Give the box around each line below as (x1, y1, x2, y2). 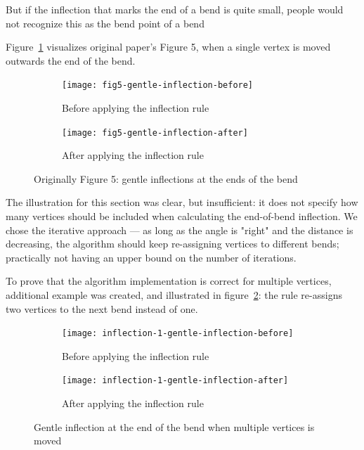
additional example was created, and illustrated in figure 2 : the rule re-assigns (6, 288, 342, 302)
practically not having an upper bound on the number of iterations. (6, 250, 297, 264)
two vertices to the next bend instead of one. (6, 301, 198, 316)
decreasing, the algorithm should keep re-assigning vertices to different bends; (6, 236, 339, 251)
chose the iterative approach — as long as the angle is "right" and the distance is (6, 222, 353, 237)
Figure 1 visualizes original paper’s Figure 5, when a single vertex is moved (6, 39, 331, 54)
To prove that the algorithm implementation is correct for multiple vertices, (6, 274, 332, 288)
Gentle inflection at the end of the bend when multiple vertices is (34, 419, 315, 434)
